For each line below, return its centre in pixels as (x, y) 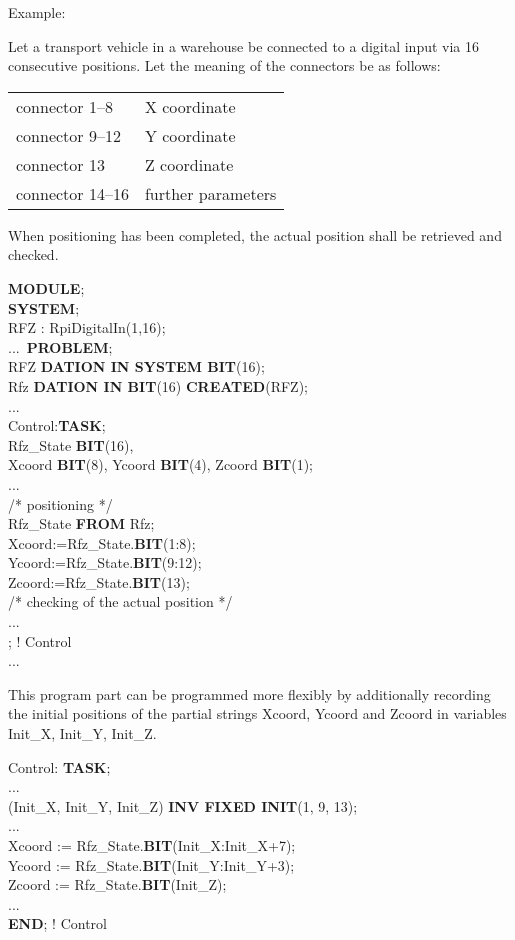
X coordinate (190, 106)
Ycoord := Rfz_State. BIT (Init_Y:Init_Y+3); (151, 864)
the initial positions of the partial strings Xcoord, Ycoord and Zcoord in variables (257, 713)
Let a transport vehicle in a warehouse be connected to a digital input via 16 (244, 45)
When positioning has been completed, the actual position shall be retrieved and (255, 234)
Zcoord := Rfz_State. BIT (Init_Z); (117, 884)
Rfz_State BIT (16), (71, 444)
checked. (33, 254)
